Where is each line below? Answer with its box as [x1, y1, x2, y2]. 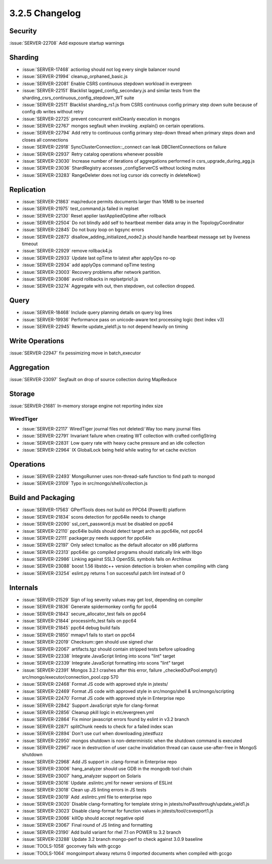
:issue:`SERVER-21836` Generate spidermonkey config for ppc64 [22, 604, 157, 610]
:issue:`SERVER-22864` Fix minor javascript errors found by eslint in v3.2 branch [22, 716, 189, 723]
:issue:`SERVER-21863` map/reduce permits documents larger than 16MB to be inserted [22, 198, 204, 204]
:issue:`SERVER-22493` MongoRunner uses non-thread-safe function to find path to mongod [22, 473, 215, 479]
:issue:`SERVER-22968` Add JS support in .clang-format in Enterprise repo [22, 758, 177, 765]
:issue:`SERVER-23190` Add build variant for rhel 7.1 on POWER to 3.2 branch [22, 829, 181, 835]
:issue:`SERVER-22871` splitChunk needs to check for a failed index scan [22, 723, 173, 730]
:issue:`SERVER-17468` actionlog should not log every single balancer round [22, 66, 180, 73]
